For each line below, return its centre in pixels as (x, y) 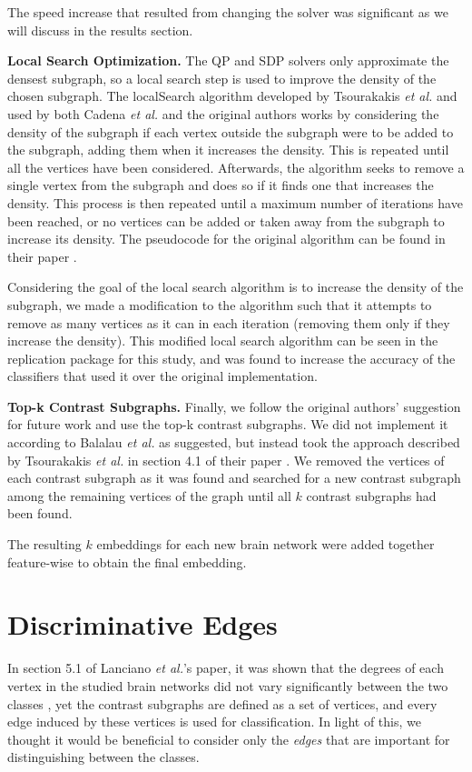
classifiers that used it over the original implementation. (162, 376)
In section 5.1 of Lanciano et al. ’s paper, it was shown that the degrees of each (226, 668)
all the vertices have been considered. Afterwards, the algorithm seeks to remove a (236, 167)
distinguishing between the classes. (103, 757)
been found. (40, 513)
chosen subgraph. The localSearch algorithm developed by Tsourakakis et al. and (232, 96)
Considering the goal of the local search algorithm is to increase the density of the (236, 287)
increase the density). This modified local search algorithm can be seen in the (223, 341)
